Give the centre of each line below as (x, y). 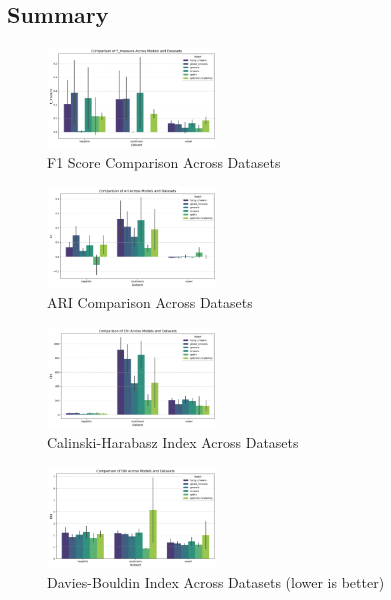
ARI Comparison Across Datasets (150, 302)
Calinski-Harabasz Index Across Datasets (173, 442)
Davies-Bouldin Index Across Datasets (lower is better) (216, 582)
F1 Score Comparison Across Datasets (164, 162)
